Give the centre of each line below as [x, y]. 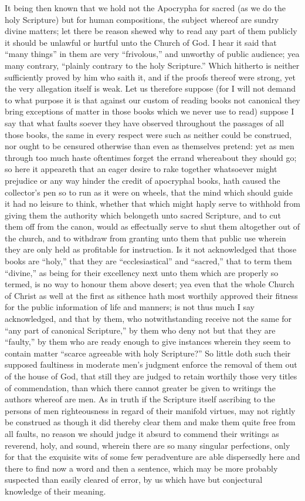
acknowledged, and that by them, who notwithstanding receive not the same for [148, 319]
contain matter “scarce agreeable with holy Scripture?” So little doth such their [148, 353]
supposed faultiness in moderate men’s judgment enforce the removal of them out [151, 364]
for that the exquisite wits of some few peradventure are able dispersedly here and [152, 457]
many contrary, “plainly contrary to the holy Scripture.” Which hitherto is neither [152, 65]
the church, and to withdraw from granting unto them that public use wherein [145, 238]
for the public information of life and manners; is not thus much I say [130, 307]
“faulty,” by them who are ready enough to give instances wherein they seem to [148, 342]
